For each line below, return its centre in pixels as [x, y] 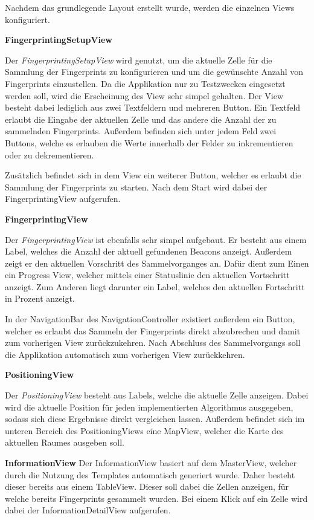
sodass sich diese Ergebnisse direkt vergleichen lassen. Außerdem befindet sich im [155, 419]
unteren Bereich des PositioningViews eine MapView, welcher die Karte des [144, 430]
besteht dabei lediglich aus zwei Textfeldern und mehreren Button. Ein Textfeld [153, 107]
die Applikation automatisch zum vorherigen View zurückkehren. [125, 354]
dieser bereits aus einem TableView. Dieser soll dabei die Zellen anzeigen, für [147, 486]
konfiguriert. [27, 19]
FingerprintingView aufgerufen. [63, 199]
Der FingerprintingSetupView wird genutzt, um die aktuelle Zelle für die [139, 60]
